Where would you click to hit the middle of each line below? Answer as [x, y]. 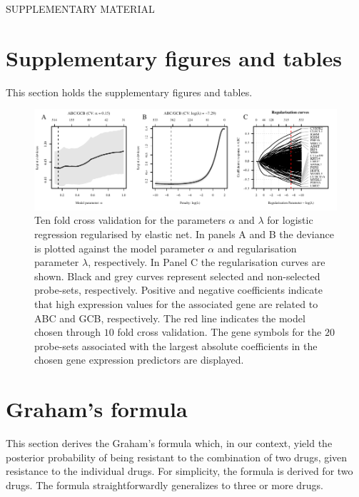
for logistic [290, 220]
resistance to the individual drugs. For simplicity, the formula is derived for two [179, 471]
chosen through [68, 332]
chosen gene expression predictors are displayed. [139, 360]
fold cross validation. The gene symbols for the [219, 332]
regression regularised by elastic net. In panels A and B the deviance [184, 234]
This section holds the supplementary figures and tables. [129, 92]
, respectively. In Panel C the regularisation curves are [207, 262]
